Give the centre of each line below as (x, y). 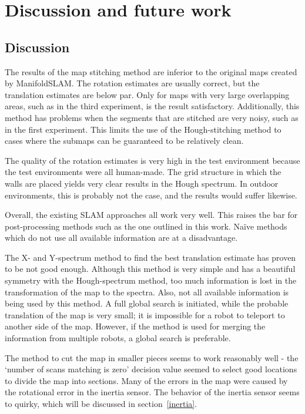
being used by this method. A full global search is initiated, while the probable (147, 303)
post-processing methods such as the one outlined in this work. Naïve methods (146, 226)
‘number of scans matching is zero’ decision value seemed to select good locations (151, 369)
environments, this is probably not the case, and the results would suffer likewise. (151, 195)
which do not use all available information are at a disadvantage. (121, 238)
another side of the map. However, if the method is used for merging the (135, 326)
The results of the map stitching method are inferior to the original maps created (151, 71)
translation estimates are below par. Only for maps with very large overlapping (147, 94)
